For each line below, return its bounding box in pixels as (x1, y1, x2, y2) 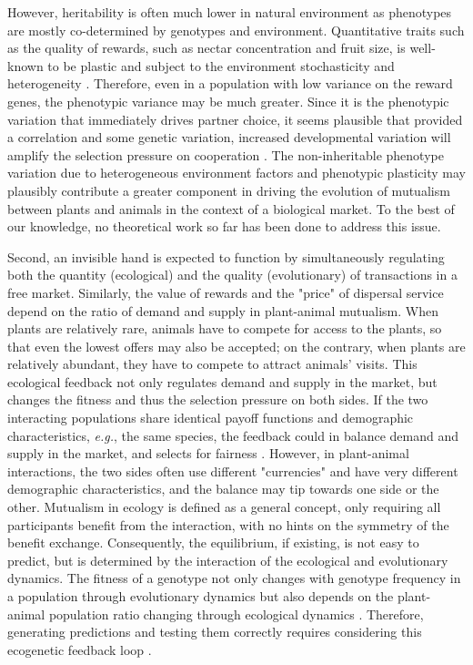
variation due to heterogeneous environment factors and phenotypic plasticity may (7, 163, 467, 182)
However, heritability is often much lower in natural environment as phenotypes (7, 3, 452, 21)
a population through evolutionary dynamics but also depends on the (7, 587, 394, 605)
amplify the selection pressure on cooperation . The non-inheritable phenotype (7, 145, 444, 164)
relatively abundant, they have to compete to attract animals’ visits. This (7, 354, 418, 373)
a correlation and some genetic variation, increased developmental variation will (7, 128, 451, 147)
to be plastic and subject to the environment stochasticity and (47, 56, 395, 75)
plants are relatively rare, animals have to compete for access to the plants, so (7, 319, 442, 338)
